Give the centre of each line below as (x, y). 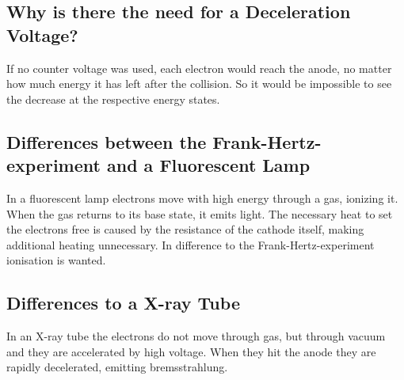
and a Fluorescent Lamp (208, 165)
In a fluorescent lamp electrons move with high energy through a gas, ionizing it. (202, 198)
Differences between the (107, 141)
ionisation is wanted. (56, 260)
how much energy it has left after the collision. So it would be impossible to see (199, 84)
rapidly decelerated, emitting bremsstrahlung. (117, 367)
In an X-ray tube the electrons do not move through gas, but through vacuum (196, 336)
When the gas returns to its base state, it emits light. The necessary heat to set (200, 213)
